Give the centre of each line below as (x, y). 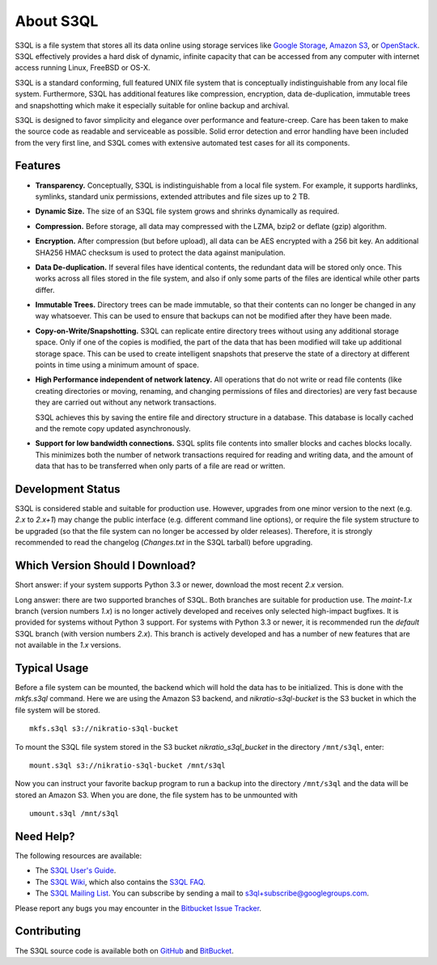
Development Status (68, 489)
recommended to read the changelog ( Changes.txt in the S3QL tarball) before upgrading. (164, 543)
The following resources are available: (78, 856)
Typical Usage (52, 668)
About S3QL (57, 21)
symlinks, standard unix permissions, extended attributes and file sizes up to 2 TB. (173, 196)
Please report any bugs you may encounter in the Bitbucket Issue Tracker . (138, 908)
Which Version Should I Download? (105, 566)
